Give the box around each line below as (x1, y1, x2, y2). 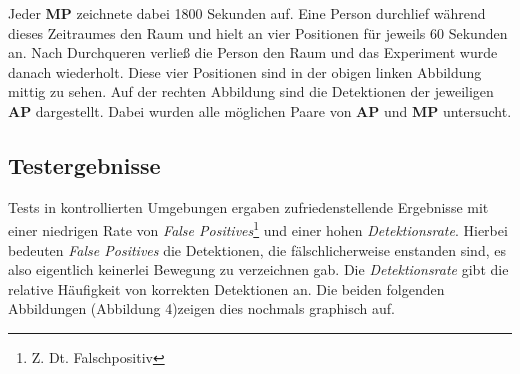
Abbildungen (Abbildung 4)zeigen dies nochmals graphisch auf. (8, 298, 395, 319)
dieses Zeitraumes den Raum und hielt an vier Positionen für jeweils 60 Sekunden (8, 22, 508, 43)
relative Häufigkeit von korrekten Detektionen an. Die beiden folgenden (8, 278, 445, 299)
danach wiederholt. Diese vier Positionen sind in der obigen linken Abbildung (8, 61, 482, 82)
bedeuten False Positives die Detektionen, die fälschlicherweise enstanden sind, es (8, 239, 506, 260)
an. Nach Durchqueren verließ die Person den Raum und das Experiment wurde (8, 42, 498, 63)
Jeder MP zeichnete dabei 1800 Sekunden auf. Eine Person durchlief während (8, 3, 486, 23)
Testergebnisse (8, 149, 161, 180)
